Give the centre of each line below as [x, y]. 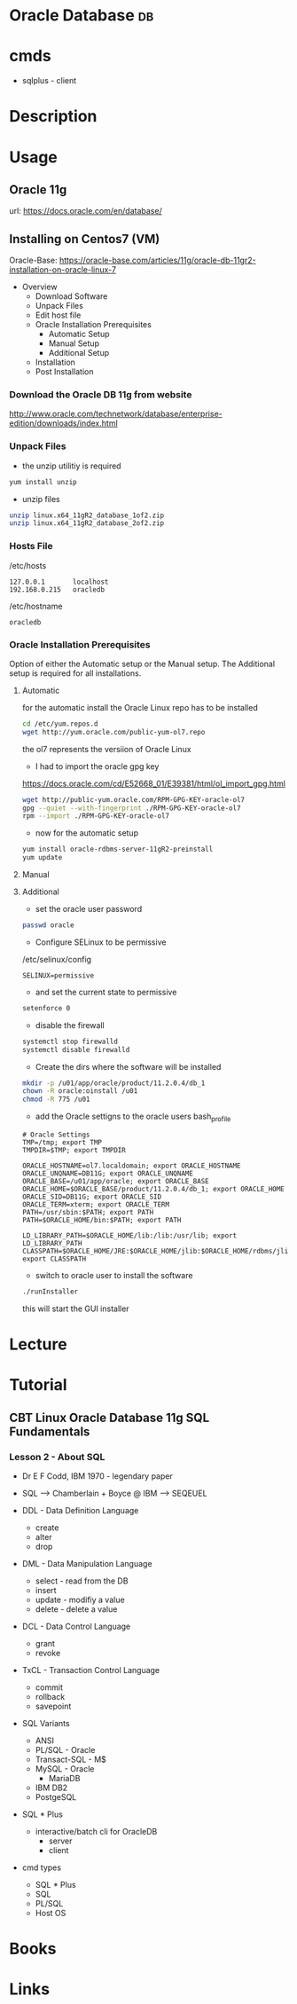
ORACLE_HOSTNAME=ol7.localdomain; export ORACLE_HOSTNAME [131, 1166]
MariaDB [64, 1778]
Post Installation [64, 372]
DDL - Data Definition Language [80, 1510]
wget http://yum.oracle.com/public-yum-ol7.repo [113, 732]
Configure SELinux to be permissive [101, 942]
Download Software [71, 296]
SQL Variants [46, 1723]
